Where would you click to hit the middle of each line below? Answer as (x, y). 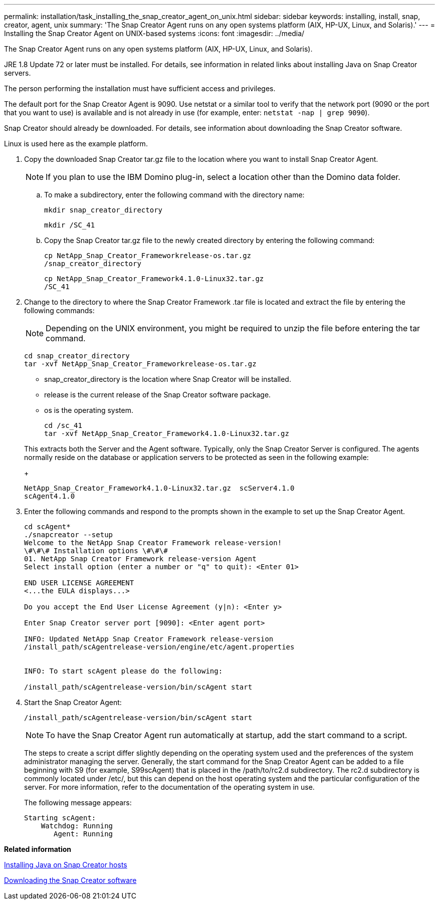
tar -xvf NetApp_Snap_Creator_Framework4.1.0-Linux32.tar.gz (167, 433)
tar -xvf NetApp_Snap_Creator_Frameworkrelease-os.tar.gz (140, 364)
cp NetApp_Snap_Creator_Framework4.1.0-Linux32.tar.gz (154, 279)
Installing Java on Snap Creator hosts (66, 865)
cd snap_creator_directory (77, 356)
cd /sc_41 (63, 425)
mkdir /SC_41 (70, 225)
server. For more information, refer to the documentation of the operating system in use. (169, 787)
